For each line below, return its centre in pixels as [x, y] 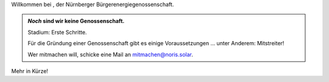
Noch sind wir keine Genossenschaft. [76, 21]
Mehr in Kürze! [30, 71]
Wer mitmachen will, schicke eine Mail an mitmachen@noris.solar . [110, 54]
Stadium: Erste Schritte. [57, 32]
